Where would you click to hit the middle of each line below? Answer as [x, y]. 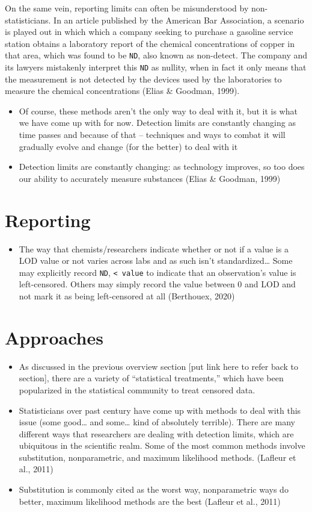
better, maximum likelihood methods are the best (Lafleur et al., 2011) [150, 501]
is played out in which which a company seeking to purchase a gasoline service [149, 32]
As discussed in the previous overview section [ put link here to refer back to [158, 366]
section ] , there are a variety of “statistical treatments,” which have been [151, 378]
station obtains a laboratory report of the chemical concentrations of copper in [150, 43]
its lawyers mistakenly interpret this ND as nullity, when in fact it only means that [156, 67]
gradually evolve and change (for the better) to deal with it [128, 146]
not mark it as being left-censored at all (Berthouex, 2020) [127, 296]
